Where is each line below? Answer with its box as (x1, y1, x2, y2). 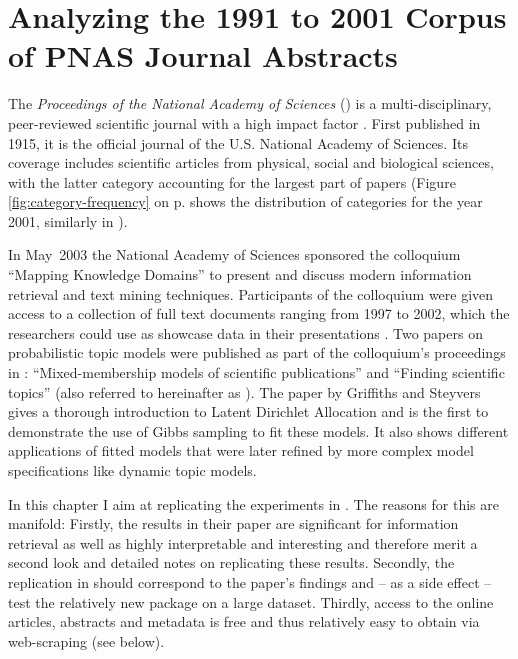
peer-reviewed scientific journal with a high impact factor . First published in (8, 112, 481, 133)
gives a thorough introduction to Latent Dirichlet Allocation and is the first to (8, 401, 489, 422)
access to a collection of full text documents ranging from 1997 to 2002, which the (8, 303, 510, 324)
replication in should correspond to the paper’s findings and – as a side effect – (8, 571, 492, 592)
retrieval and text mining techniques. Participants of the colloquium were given (8, 283, 494, 304)
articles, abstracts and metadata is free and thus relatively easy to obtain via (8, 611, 480, 632)
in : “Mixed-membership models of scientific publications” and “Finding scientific (8, 362, 505, 383)
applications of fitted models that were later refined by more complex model (8, 440, 474, 461)
